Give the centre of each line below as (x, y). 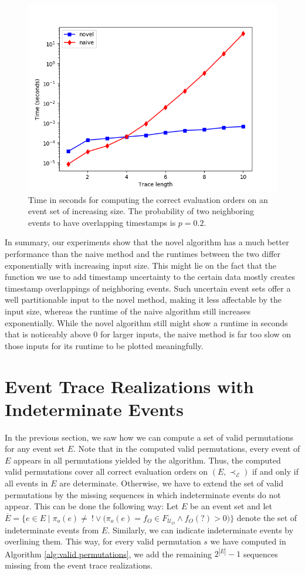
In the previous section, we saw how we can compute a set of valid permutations (149, 437)
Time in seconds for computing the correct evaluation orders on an (148, 199)
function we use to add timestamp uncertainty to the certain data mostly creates (150, 277)
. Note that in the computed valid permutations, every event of (187, 449)
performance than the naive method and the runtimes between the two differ (143, 253)
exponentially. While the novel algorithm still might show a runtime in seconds (146, 322)
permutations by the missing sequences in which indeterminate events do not (143, 494)
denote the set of (267, 517)
